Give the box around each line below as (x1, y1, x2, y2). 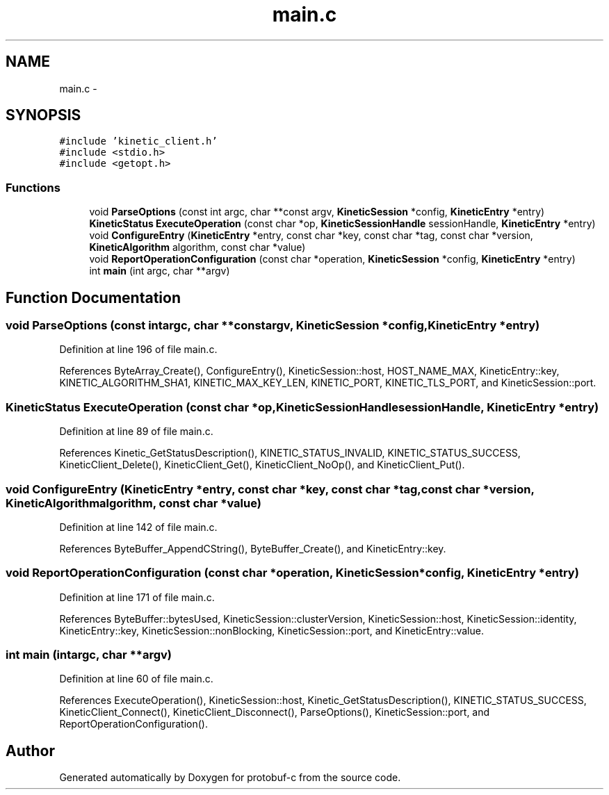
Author (6, 741, 55, 760)
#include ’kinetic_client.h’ (59, 136, 218, 147)
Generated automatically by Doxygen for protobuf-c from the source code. (59, 771, 401, 784)
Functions (6, 180, 60, 195)
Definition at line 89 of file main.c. (59, 425, 213, 438)
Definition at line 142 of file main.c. (59, 521, 218, 533)
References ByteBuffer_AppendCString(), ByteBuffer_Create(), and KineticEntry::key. (59, 542, 446, 555)
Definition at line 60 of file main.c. (59, 673, 213, 685)
